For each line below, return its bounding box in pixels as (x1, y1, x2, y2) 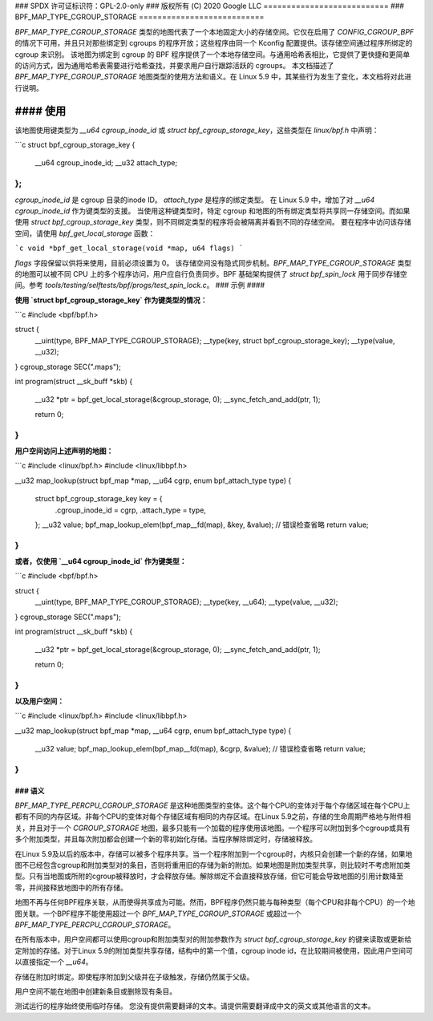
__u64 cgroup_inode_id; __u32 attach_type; (34, 158, 178, 168)
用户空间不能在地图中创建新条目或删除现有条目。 (14, 987, 176, 996)
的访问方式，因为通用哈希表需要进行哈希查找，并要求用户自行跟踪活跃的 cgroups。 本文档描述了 (14, 60, 334, 70)
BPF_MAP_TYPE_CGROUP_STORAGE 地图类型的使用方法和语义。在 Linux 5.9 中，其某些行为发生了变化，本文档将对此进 (14, 72, 412, 82)
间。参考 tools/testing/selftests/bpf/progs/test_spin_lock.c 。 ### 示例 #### (14, 281, 265, 290)
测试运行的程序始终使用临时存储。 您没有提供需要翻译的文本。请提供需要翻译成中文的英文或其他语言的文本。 (14, 1001, 375, 1011)
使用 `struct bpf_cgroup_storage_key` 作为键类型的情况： (14, 295, 208, 305)
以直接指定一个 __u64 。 (14, 957, 93, 966)
